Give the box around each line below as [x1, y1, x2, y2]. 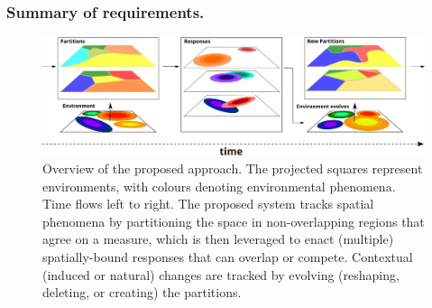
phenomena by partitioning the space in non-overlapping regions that [42, 211, 425, 230]
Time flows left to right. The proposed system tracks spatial [42, 194, 374, 213]
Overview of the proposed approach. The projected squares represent [42, 159, 423, 178]
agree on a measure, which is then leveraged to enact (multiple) [42, 229, 394, 248]
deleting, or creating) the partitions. [42, 283, 242, 302]
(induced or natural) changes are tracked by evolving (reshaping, [42, 265, 400, 284]
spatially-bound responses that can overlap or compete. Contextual [42, 247, 413, 266]
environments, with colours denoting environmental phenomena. [42, 176, 396, 195]
